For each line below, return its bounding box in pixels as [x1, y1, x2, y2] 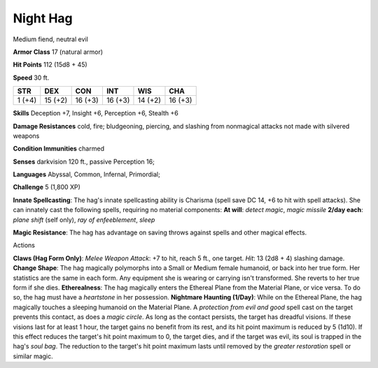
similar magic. [13, 352, 54, 360]
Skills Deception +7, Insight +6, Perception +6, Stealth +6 [13, 109, 178, 118]
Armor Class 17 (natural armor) [13, 48, 104, 56]
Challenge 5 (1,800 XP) [13, 183, 80, 192]
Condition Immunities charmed [13, 144, 105, 153]
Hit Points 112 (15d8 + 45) [13, 60, 87, 69]
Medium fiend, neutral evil [13, 35, 89, 43]
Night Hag [13, 10, 73, 26]
